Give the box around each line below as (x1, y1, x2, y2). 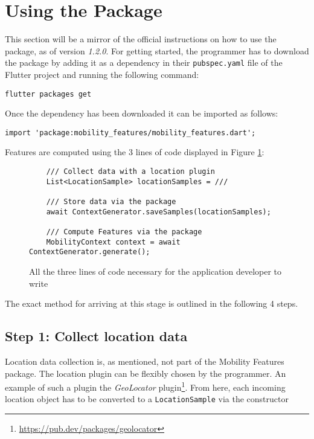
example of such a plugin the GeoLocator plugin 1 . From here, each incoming (5, 379, 286, 393)
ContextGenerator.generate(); (29, 248, 150, 257)
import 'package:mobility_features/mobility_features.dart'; (5, 128, 256, 137)
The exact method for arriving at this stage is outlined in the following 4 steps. (5, 297, 298, 310)
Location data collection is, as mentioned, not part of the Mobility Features (5, 354, 284, 367)
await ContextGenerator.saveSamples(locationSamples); (46, 207, 271, 216)
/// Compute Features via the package (46, 228, 202, 236)
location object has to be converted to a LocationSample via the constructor (5, 393, 289, 405)
